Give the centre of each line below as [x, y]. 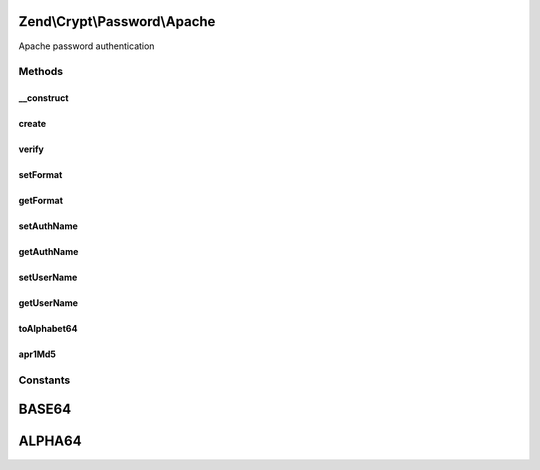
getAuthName [48, 252]
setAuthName [48, 226]
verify [31, 149]
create [32, 124]
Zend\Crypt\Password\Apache [117, 21]
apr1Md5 [37, 354]
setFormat [40, 175]
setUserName [48, 277]
